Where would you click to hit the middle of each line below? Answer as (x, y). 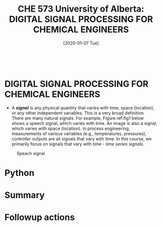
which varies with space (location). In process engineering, (71, 128)
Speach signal (31, 153)
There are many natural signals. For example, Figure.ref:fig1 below (78, 118)
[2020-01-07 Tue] (81, 43)
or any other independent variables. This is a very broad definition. (78, 113)
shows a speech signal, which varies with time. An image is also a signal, (84, 123)
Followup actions (40, 218)
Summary (24, 195)
